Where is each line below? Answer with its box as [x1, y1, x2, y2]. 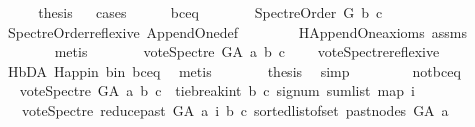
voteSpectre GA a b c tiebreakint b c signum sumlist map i [19, 80, 415, 101]
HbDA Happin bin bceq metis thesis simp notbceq [7, 60, 461, 81]
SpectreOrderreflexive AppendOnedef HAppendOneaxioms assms [7, 21, 468, 42]
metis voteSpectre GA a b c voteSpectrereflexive [54, 41, 440, 62]
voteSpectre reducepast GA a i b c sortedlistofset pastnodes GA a [21, 99, 449, 120]
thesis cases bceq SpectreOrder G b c [38, 2, 383, 22]
